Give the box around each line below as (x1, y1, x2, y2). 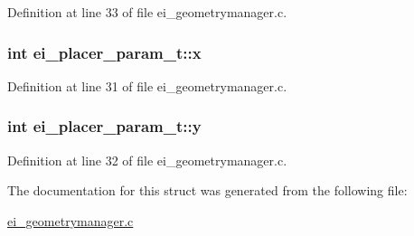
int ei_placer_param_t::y (7, 115, 202, 137)
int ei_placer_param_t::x (7, 41, 202, 63)
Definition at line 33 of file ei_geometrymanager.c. (7, 3, 287, 21)
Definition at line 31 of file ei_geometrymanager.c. (7, 76, 287, 95)
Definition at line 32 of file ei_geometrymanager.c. (7, 150, 287, 169)
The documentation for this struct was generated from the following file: (7, 181, 408, 200)
